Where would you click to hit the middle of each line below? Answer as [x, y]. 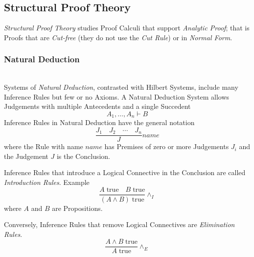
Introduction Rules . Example [47, 182]
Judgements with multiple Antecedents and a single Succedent [97, 106]
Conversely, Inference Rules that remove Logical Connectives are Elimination [119, 224]
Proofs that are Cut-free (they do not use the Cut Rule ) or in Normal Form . [118, 37]
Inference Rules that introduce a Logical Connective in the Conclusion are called [125, 172]
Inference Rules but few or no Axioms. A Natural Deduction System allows [117, 96]
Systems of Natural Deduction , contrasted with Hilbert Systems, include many [121, 87]
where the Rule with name [44, 146]
